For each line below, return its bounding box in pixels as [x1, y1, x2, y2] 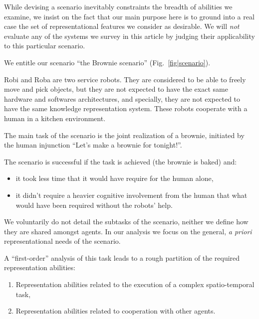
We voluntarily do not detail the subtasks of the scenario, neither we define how [4, 216, 249, 227]
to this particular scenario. [4, 40, 85, 51]
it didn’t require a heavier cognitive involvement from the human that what [15, 189, 248, 200]
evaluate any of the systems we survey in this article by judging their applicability [4, 30, 255, 41]
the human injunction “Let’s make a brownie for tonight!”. [4, 140, 182, 150]
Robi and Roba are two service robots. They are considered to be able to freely [4, 74, 246, 84]
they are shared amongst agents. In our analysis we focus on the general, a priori [4, 226, 252, 236]
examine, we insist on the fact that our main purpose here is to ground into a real [4, 11, 255, 21]
